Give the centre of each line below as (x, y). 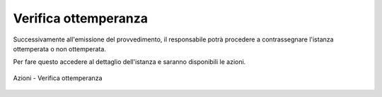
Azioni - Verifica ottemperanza (58, 78)
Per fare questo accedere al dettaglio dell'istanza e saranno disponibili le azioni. (129, 62)
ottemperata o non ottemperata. (59, 48)
